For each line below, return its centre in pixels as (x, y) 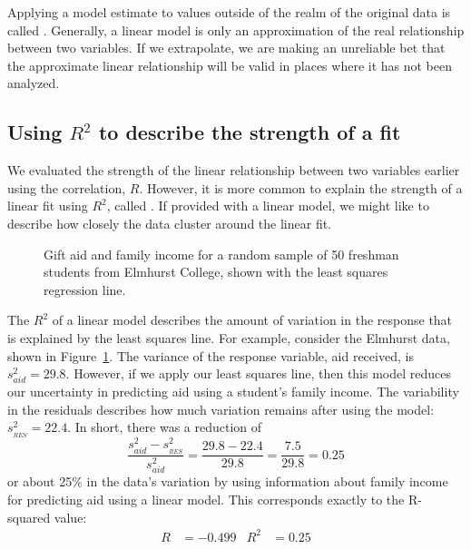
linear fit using (48, 206)
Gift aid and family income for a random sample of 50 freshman (221, 254)
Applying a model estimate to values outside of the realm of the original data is (229, 12)
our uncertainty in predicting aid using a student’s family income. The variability (233, 392)
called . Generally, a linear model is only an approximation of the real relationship (236, 29)
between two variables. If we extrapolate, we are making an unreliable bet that (226, 48)
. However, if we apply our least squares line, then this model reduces (259, 373)
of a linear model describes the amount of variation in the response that (252, 320)
